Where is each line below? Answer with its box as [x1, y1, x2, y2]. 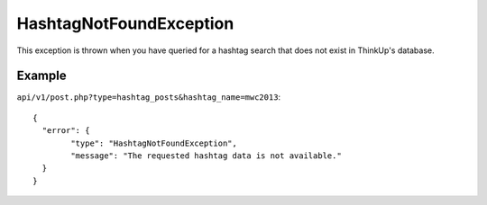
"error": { [41, 126, 90, 136]
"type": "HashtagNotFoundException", [70, 138, 238, 148]
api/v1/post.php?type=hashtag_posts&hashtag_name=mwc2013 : [16, 92, 281, 102]
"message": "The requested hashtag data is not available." [70, 151, 342, 161]
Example [16, 68, 67, 84]
